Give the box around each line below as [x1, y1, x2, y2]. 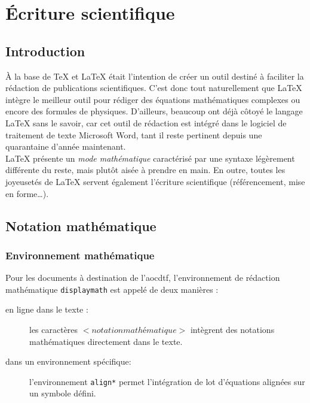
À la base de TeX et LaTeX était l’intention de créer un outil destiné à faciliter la [5, 69, 304, 82]
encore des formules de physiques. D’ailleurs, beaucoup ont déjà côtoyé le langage [5, 105, 303, 117]
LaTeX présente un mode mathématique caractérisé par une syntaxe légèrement [5, 151, 295, 164]
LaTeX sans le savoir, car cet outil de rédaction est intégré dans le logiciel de [5, 116, 287, 129]
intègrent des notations [190, 323, 275, 335]
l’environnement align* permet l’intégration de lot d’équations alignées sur [29, 375, 305, 387]
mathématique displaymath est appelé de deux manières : [5, 283, 219, 295]
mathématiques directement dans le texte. [29, 335, 183, 347]
